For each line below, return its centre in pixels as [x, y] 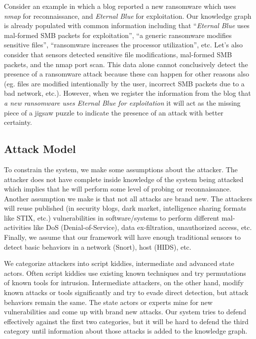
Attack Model [40, 149]
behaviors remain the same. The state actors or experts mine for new [108, 302]
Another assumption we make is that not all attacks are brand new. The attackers [128, 198]
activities [18, 227]
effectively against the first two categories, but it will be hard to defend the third [126, 321]
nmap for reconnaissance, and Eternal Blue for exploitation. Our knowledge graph [128, 16]
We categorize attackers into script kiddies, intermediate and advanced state [119, 263]
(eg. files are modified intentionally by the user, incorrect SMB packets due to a [124, 83]
